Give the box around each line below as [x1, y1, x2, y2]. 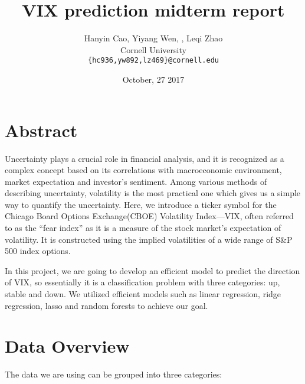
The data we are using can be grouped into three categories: [5, 368, 222, 380]
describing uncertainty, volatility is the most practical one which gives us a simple [5, 187, 301, 199]
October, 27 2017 [122, 73, 185, 85]
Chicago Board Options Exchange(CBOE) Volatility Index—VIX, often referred [5, 210, 294, 222]
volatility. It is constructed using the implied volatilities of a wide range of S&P [5, 233, 293, 245]
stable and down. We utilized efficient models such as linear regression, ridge [5, 288, 281, 300]
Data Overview [5, 334, 130, 358]
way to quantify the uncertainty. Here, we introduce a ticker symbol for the [5, 198, 277, 210]
